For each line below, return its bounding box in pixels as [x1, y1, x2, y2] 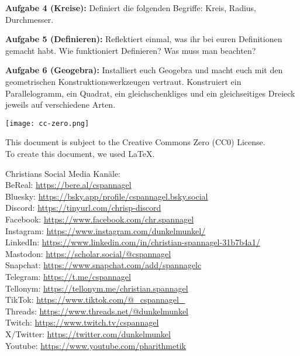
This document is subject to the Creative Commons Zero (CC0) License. [5, 136, 265, 148]
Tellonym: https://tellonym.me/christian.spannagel [5, 282, 188, 294]
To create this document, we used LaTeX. [5, 148, 155, 159]
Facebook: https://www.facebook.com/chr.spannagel [5, 213, 194, 225]
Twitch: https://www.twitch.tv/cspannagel [5, 316, 159, 328]
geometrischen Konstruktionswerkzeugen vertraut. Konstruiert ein [5, 75, 242, 87]
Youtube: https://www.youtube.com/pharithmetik [5, 339, 186, 351]
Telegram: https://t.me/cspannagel [5, 270, 131, 282]
